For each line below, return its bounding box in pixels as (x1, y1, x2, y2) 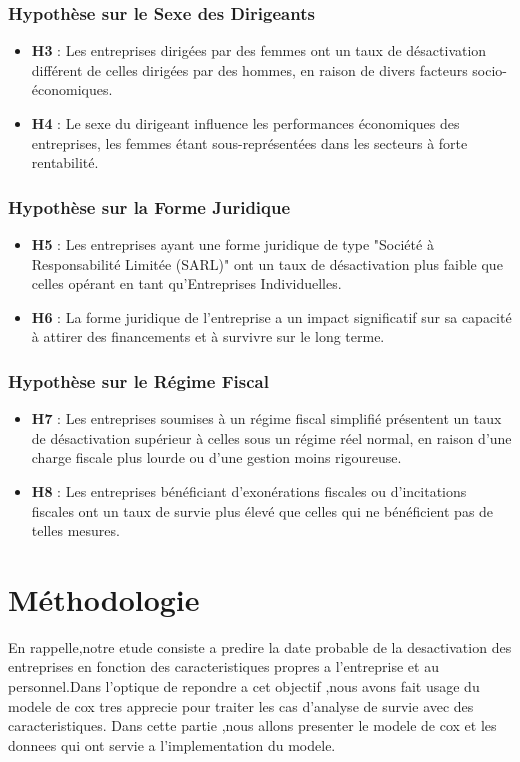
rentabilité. (31, 152, 99, 173)
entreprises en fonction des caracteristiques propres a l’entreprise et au (8, 656, 439, 677)
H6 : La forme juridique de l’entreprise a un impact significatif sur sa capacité (31, 306, 512, 327)
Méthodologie (8, 578, 200, 619)
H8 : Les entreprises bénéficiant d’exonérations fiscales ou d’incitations (31, 480, 467, 501)
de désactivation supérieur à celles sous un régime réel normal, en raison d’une (31, 427, 512, 448)
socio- (472, 59, 508, 80)
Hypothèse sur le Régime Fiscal (8, 368, 269, 393)
